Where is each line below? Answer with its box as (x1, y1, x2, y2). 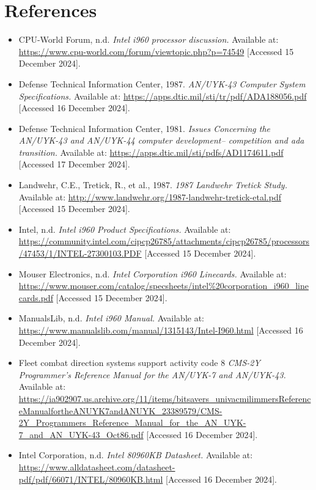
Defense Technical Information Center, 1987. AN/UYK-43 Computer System (18, 77, 306, 90)
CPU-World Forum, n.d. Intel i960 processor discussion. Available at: (18, 33, 279, 46)
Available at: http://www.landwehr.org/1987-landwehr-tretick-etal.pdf (18, 190, 281, 203)
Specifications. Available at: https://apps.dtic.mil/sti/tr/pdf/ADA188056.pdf (18, 89, 307, 102)
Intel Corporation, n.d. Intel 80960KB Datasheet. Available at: (18, 448, 253, 461)
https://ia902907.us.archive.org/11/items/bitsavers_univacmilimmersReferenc (18, 392, 311, 404)
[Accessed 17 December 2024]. (18, 158, 130, 170)
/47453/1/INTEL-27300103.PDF (18, 247, 142, 260)
